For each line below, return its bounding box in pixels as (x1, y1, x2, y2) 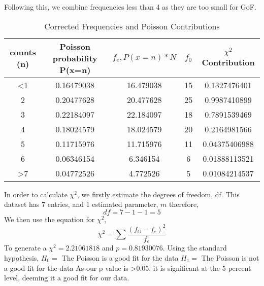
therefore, (169, 199, 199, 209)
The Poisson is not (201, 252, 259, 263)
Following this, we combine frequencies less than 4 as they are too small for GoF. (4, 2, 256, 12)
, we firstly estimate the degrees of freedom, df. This (77, 189, 240, 199)
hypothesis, (4, 252, 39, 263)
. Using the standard (162, 242, 227, 253)
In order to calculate (4, 189, 68, 199)
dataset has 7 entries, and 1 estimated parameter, (4, 199, 158, 209)
